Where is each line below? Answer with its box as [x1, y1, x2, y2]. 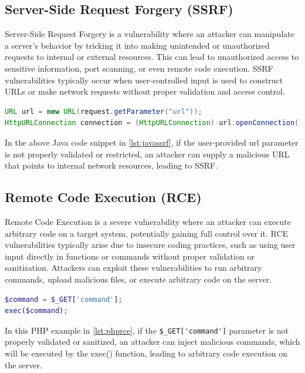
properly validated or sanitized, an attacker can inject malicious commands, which [5, 335, 300, 348]
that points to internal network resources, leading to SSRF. [5, 159, 218, 172]
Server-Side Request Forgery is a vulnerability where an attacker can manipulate [5, 28, 294, 40]
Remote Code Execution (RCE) [5, 188, 202, 206]
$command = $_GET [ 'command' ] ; [5, 295, 123, 304]
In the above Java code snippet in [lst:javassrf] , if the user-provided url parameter [5, 136, 299, 148]
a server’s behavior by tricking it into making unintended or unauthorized [5, 39, 270, 51]
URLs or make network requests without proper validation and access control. [5, 85, 285, 98]
